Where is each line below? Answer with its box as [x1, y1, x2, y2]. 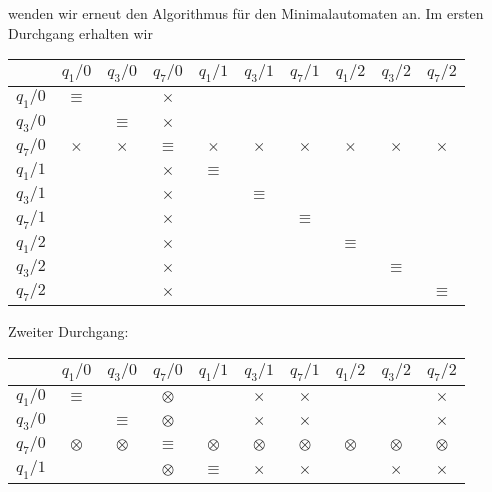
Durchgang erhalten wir [8, 22, 153, 43]
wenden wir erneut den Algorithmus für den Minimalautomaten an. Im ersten [8, 3, 484, 23]
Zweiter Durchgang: [8, 321, 129, 342]
